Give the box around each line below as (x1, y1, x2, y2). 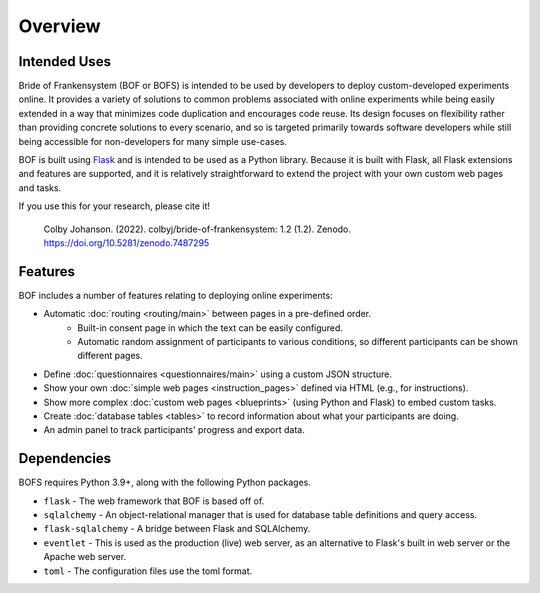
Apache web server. (43, 551, 127, 563)
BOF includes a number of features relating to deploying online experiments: (18, 289, 334, 301)
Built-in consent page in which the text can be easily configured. (77, 321, 344, 334)
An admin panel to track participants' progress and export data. (43, 424, 305, 436)
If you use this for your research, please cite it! (18, 200, 210, 212)
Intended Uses (18, 53, 112, 70)
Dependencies (18, 450, 112, 467)
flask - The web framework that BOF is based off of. (43, 495, 265, 507)
